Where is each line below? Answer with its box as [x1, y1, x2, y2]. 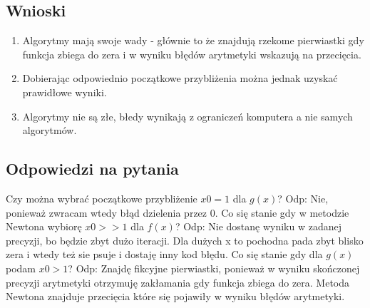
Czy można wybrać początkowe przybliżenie [6, 190, 197, 205]
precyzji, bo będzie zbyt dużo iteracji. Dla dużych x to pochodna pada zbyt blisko [6, 232, 364, 247]
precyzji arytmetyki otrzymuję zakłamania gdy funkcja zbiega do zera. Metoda [6, 274, 350, 289]
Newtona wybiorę [6, 219, 82, 234]
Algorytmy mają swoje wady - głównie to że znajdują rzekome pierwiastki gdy [22, 33, 364, 48]
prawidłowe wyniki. [22, 84, 107, 99]
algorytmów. [22, 123, 77, 138]
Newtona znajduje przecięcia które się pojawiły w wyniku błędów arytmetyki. [6, 289, 345, 304]
